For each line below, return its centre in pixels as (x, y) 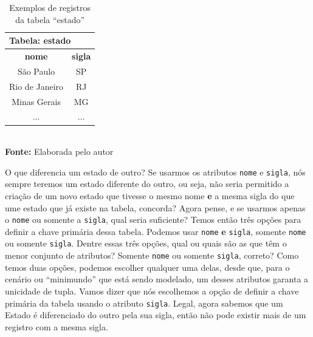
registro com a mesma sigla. (57, 326)
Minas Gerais (36, 101)
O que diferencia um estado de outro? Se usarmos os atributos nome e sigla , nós (155, 172)
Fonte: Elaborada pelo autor (59, 151)
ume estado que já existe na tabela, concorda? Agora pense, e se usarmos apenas (155, 207)
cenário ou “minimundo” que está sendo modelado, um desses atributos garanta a (157, 279)
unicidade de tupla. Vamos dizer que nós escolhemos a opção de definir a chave (152, 291)
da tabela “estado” (50, 19)
